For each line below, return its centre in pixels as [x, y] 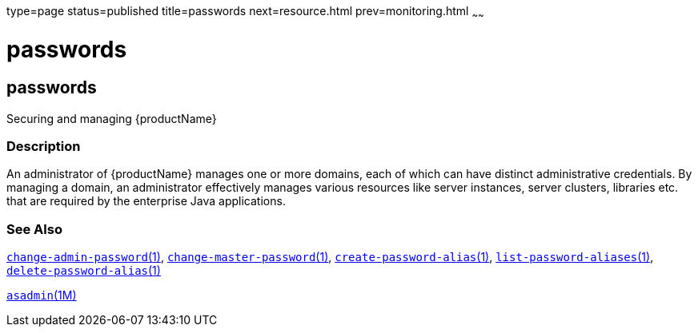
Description [44, 147]
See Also [34, 229]
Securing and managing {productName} [112, 118]
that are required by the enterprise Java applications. [146, 201]
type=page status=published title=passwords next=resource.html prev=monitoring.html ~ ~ [245, 12]
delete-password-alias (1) [84, 271]
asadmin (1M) [42, 295]
